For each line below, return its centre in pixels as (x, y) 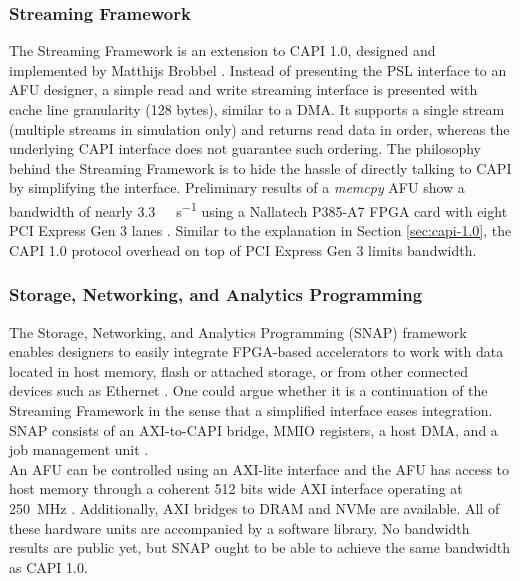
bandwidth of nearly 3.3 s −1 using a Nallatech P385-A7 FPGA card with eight (258, 209)
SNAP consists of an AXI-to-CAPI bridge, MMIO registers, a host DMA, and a (253, 429)
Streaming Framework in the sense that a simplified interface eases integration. (251, 410)
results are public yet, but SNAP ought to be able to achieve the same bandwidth (260, 547)
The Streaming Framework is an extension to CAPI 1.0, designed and (222, 50)
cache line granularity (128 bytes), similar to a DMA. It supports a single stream (257, 109)
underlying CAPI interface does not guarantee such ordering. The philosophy (245, 148)
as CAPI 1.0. (48, 566)
